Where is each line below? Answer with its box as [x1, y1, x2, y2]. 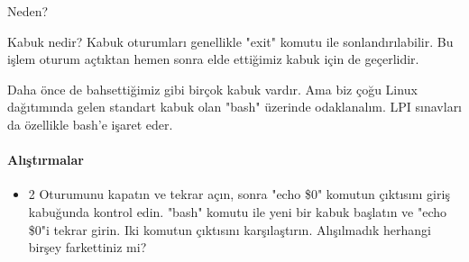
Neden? [7, 2, 49, 20]
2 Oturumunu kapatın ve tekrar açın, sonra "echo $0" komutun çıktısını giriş [28, 185, 450, 203]
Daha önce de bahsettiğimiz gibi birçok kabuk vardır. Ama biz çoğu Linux [7, 79, 418, 98]
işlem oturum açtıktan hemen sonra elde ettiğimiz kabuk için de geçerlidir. [7, 50, 419, 68]
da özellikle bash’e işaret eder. [7, 114, 173, 133]
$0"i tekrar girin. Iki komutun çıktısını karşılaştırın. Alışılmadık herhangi [28, 220, 431, 239]
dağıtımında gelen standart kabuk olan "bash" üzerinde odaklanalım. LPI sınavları [7, 97, 463, 116]
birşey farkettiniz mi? [28, 238, 147, 257]
